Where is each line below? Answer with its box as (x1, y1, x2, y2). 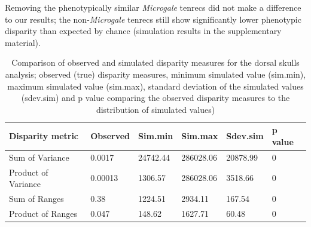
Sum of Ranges (9, 192, 64, 205)
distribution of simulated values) (96, 103, 215, 115)
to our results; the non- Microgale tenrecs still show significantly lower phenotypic (5, 13, 301, 25)
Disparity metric (9, 130, 79, 142)
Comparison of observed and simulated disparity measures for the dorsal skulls (11, 56, 300, 69)
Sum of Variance (9, 151, 69, 163)
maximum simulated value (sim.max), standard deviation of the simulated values (7, 79, 304, 92)
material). (5, 36, 41, 48)
